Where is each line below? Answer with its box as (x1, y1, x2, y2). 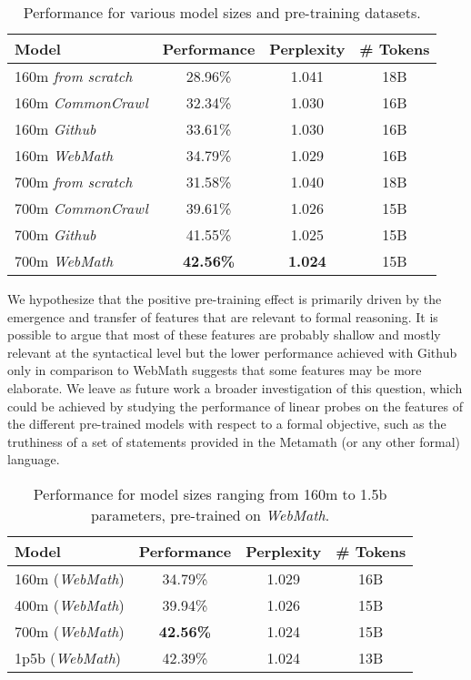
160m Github (15, 118, 96, 139)
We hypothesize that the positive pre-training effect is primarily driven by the (7, 289, 442, 308)
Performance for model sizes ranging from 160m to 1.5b (33, 482, 387, 504)
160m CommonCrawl (15, 92, 148, 113)
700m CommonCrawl (15, 198, 148, 218)
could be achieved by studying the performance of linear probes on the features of (7, 396, 463, 415)
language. (7, 450, 60, 469)
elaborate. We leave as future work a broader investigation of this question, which (7, 378, 463, 397)
